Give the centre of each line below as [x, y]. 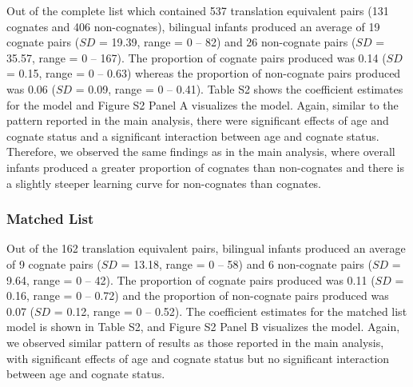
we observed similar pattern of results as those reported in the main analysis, [195, 342]
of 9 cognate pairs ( [54, 263]
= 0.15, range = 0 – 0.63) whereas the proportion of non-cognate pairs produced [204, 73]
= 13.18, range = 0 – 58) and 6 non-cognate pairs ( [246, 263]
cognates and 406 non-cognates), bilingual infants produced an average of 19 [193, 26]
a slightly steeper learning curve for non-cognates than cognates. [164, 183]
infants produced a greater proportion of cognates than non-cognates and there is [205, 167]
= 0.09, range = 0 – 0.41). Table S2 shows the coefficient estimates [239, 88]
